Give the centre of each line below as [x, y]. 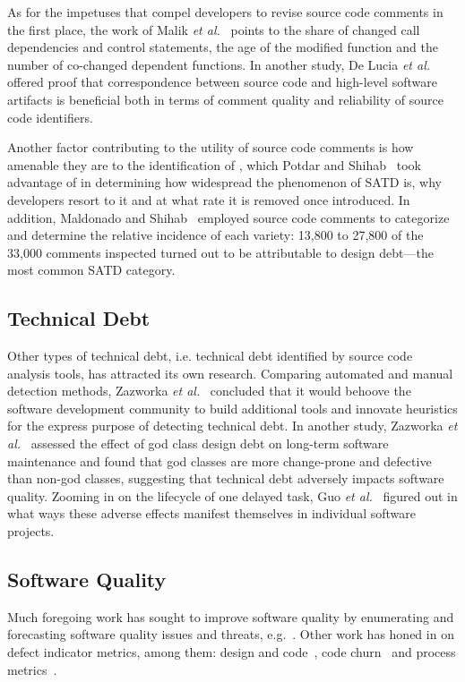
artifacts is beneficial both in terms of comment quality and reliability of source [225, 99]
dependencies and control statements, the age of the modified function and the [223, 47]
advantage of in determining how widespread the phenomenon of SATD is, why [224, 182]
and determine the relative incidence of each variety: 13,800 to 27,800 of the [215, 235]
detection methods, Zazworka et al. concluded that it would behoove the [209, 391]
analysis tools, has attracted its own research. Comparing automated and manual [230, 373]
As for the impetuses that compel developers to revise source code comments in [225, 12]
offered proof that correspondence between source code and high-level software [222, 82]
